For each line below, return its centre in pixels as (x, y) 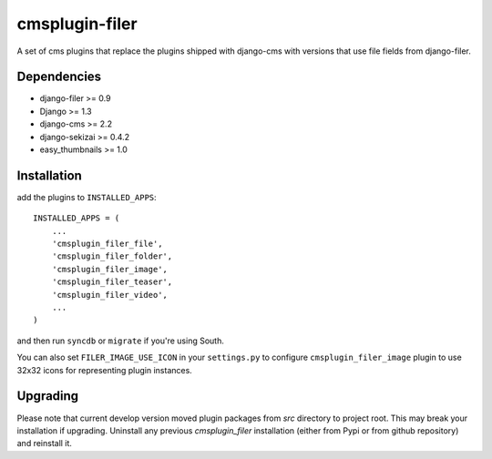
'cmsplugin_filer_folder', (112, 256)
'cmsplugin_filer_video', (110, 295)
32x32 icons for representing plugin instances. (105, 370)
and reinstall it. (45, 444)
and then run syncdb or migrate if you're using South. (121, 341)
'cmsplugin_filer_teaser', (112, 282)
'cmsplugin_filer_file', (107, 244)
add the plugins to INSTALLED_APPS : (87, 197)
